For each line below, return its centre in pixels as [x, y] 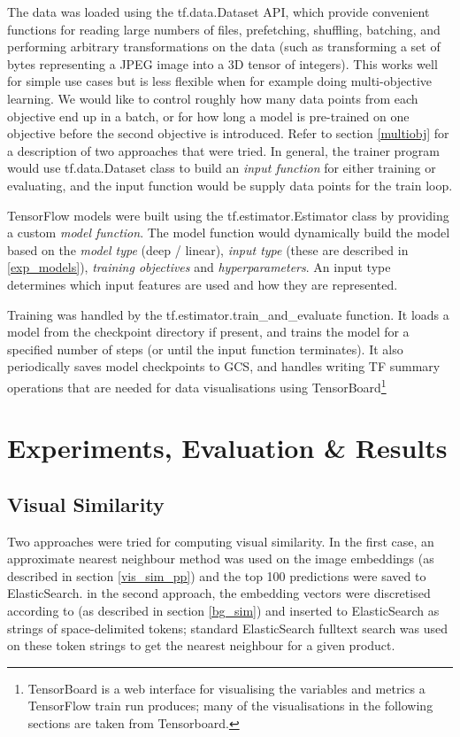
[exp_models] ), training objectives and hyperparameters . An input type [199, 267]
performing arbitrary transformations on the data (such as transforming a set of [224, 47]
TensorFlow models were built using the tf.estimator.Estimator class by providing [228, 215]
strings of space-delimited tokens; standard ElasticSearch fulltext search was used [228, 628]
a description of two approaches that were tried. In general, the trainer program [223, 150]
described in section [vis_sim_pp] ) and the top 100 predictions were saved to [217, 575]
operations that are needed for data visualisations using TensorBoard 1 [197, 385]
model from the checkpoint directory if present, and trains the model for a [208, 332]
